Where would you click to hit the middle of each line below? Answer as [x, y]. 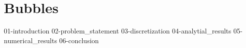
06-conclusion [79, 40]
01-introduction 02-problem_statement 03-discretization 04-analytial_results [118, 31]
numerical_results [30, 40]
